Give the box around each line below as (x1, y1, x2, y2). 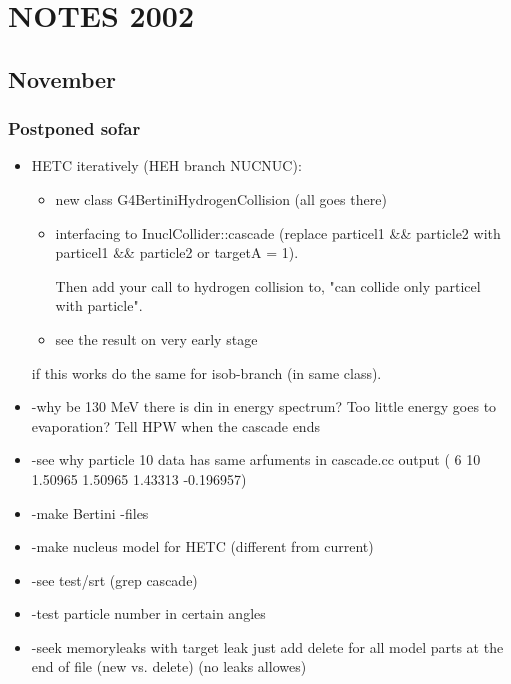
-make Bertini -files (31, 502, 149, 523)
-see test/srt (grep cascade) (31, 569, 198, 590)
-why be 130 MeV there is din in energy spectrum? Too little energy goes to (31, 396, 497, 417)
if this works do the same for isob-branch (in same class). (31, 362, 382, 383)
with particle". (55, 295, 143, 316)
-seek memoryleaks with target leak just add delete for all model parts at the (31, 636, 504, 657)
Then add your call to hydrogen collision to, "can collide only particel (55, 275, 481, 296)
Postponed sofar (8, 116, 141, 141)
